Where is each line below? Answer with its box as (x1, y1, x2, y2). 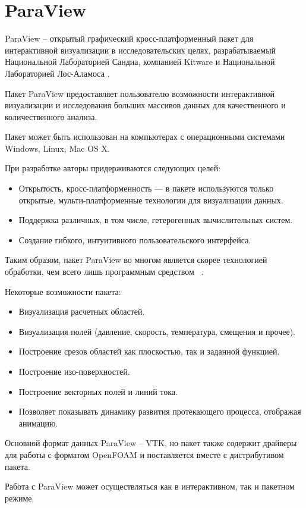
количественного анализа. (5, 110, 97, 123)
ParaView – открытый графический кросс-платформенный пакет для (5, 32, 254, 45)
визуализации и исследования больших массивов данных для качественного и (5, 99, 286, 111)
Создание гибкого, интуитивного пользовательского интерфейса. (18, 233, 251, 246)
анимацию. (18, 416, 58, 429)
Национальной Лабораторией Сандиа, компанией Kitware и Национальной (5, 55, 275, 68)
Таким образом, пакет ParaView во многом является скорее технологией (5, 253, 267, 266)
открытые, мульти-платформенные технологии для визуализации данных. (18, 193, 283, 206)
